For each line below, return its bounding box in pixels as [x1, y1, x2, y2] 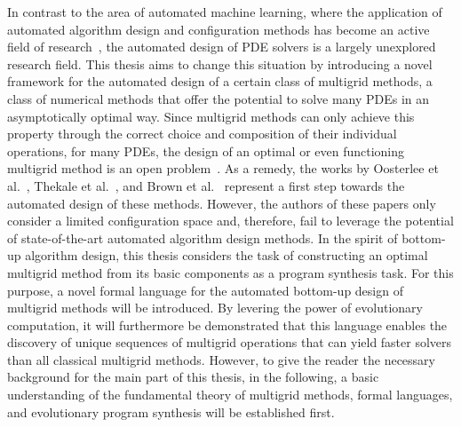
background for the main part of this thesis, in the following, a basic [7, 368, 379, 386]
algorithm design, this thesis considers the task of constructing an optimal [25, 246, 428, 265]
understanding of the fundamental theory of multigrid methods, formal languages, [7, 385, 453, 404]
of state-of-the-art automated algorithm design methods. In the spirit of [7, 228, 398, 247]
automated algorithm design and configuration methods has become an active [7, 20, 430, 38]
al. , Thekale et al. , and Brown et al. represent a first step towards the [7, 176, 405, 194]
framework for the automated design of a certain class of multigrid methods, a [7, 72, 433, 91]
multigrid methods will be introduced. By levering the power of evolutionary [7, 298, 423, 317]
